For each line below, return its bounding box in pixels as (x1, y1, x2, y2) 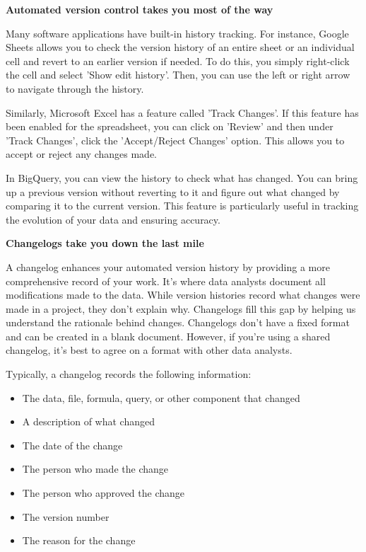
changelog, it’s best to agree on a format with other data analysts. (6, 343, 293, 357)
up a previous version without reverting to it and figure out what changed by (6, 184, 340, 199)
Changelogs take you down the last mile (6, 236, 204, 251)
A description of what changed (22, 414, 155, 429)
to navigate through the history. (6, 81, 144, 96)
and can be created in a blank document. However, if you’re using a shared (6, 328, 331, 343)
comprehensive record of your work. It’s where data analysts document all (6, 273, 326, 288)
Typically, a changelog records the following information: (6, 367, 252, 381)
